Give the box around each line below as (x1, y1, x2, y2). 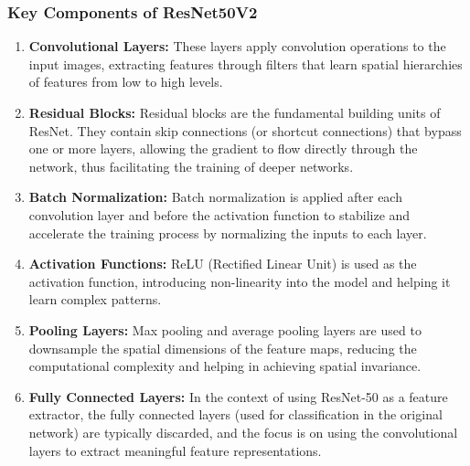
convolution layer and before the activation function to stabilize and (28, 205, 411, 224)
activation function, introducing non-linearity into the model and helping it (28, 271, 451, 291)
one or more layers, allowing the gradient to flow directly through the (28, 139, 418, 158)
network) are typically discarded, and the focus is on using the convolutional (28, 422, 458, 441)
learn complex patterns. (28, 290, 162, 309)
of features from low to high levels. (28, 72, 223, 91)
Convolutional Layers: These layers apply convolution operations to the (28, 37, 446, 56)
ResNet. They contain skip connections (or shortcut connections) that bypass (28, 121, 462, 140)
